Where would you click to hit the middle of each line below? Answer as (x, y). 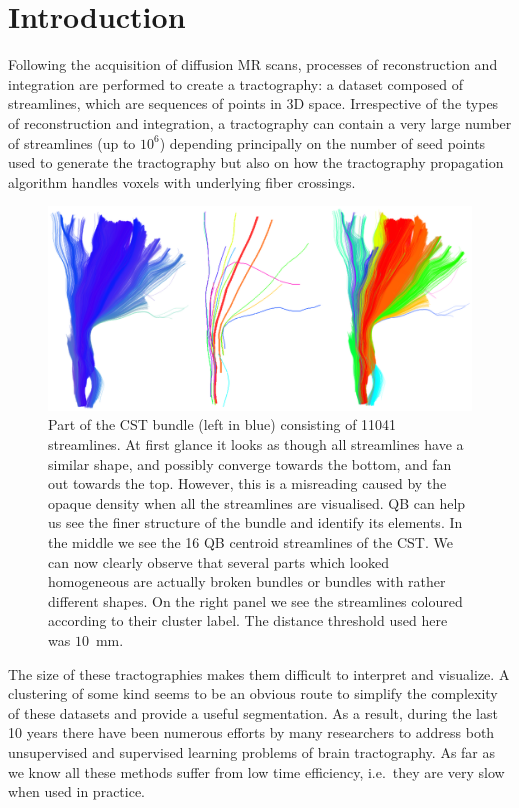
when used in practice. (77, 791)
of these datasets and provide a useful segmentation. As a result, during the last (253, 712)
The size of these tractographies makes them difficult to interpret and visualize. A (259, 673)
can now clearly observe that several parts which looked (219, 561)
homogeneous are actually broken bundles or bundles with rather (247, 581)
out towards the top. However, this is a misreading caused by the (247, 483)
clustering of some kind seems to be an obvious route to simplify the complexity (253, 693)
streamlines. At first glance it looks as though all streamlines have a (256, 444)
